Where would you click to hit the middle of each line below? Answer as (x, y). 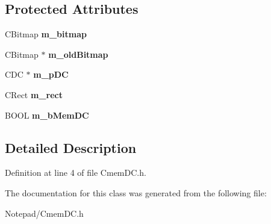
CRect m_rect (34, 94)
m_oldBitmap (78, 54)
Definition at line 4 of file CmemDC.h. (76, 173)
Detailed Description (71, 147)
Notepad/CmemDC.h (44, 213)
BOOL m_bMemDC (47, 115)
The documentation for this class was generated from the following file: (136, 192)
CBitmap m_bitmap (46, 34)
